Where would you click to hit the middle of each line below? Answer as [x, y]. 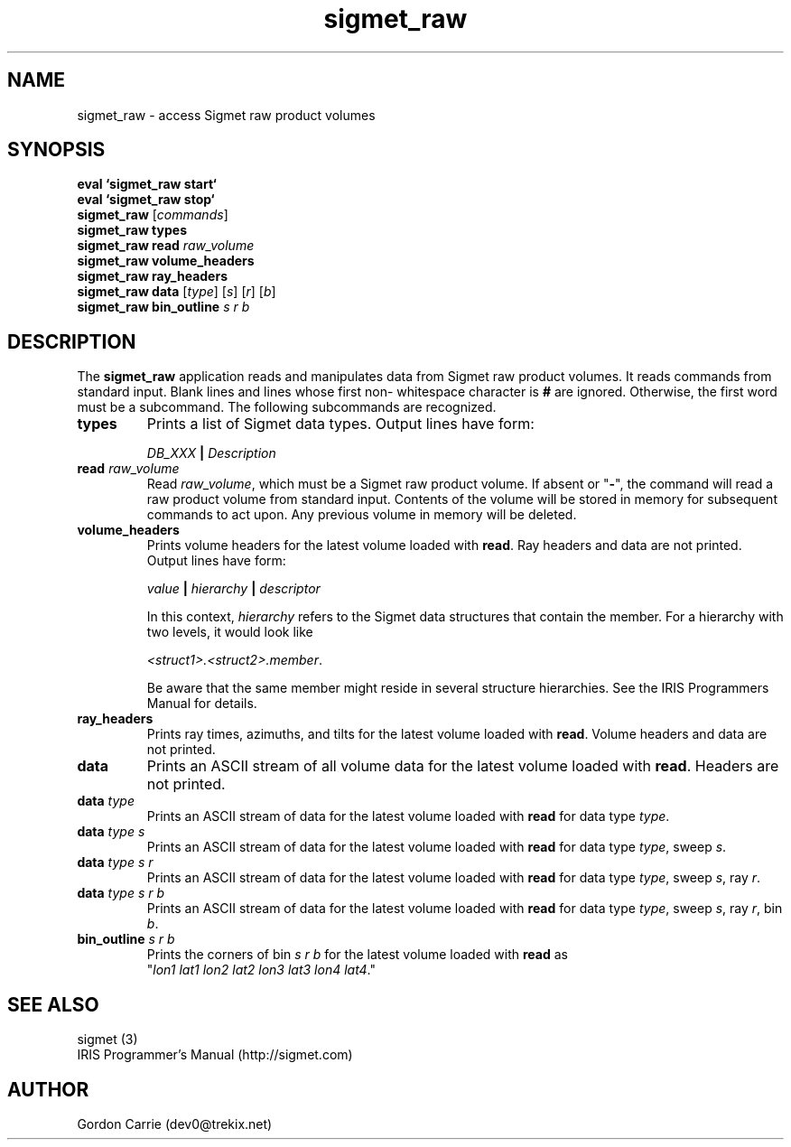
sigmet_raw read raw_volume [166, 246]
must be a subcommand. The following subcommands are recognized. [287, 407]
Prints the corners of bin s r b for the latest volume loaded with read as [357, 955]
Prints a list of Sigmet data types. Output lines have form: [340, 424]
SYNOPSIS [56, 150]
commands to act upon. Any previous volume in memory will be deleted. [362, 515]
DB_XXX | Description [211, 453]
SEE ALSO [53, 1004]
